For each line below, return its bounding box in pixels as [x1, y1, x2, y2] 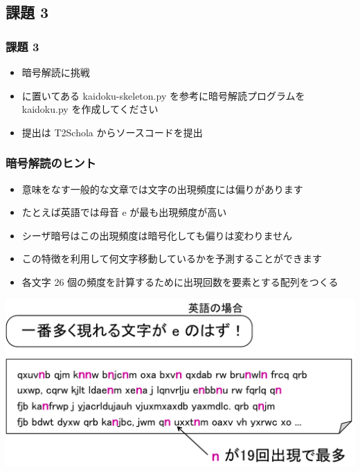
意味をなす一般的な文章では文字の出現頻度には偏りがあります [21, 181, 303, 196]
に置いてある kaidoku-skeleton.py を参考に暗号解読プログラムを [21, 88, 305, 102]
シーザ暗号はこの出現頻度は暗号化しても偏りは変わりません [21, 228, 292, 242]
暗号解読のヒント [6, 154, 96, 172]
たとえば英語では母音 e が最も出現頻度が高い [21, 205, 227, 219]
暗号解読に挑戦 [21, 65, 90, 79]
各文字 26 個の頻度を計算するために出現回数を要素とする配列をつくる [21, 274, 339, 289]
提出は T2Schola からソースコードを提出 [21, 125, 203, 139]
